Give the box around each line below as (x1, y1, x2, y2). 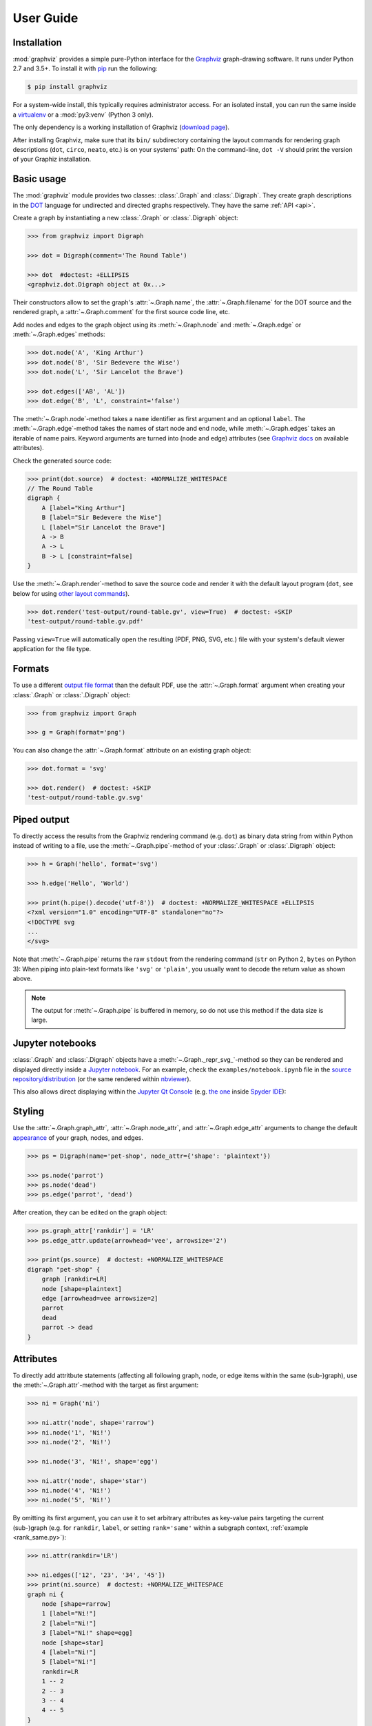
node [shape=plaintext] (41, 1285, 122, 1292)
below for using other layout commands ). (12, 589, 130, 597)
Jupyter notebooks (12, 1038, 96, 1049)
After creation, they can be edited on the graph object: (12, 1208, 167, 1216)
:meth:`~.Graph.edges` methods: (12, 330, 106, 338)
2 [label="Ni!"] (41, 1619, 96, 1627)
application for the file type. (12, 645, 92, 653)
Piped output (12, 813, 70, 825)
